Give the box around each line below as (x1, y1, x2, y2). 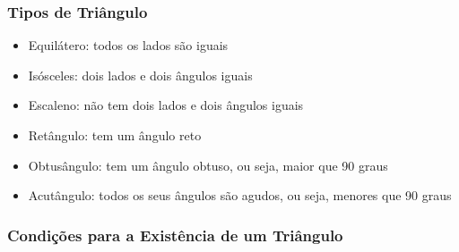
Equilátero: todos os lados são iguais (28, 36, 229, 55)
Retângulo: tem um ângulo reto (28, 126, 202, 144)
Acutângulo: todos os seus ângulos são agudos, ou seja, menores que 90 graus (28, 186, 452, 205)
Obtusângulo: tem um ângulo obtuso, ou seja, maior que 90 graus (28, 155, 388, 174)
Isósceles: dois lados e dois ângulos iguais (28, 65, 253, 84)
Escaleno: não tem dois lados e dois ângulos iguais (28, 96, 304, 114)
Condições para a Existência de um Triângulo (7, 223, 343, 246)
